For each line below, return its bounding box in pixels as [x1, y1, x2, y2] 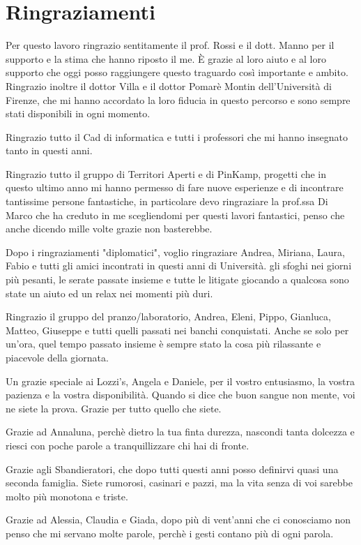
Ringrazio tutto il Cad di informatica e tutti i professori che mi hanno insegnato [6, 129, 348, 144]
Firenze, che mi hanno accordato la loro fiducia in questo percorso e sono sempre [6, 92, 351, 107]
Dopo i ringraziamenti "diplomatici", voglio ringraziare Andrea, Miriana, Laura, [6, 244, 345, 259]
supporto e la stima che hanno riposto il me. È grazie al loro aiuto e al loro [6, 51, 326, 66]
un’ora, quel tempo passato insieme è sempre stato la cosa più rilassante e [6, 336, 321, 351]
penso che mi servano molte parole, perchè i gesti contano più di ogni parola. [6, 525, 334, 540]
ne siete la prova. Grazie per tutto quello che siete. [6, 401, 222, 415]
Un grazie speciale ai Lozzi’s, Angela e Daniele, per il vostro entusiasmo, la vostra [6, 373, 355, 388]
